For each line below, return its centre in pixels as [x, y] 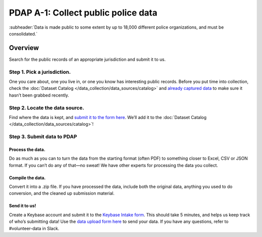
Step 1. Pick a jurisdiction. [40, 72]
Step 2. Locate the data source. [47, 108]
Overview [24, 48]
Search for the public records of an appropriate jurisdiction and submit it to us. [87, 59]
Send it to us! [23, 206]
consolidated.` [23, 34]
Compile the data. [27, 178]
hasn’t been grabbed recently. [39, 95]
